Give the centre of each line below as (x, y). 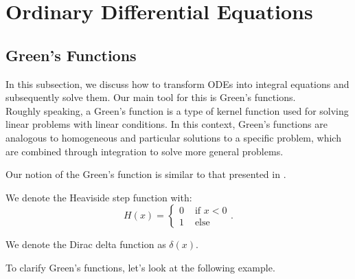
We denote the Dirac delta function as (86, 244)
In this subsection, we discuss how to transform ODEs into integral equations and (177, 83)
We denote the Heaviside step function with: (99, 197)
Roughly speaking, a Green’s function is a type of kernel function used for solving (177, 110)
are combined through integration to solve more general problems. (145, 151)
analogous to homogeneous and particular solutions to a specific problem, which (173, 137)
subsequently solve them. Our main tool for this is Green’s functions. (151, 97)
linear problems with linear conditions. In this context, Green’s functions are (167, 124)
